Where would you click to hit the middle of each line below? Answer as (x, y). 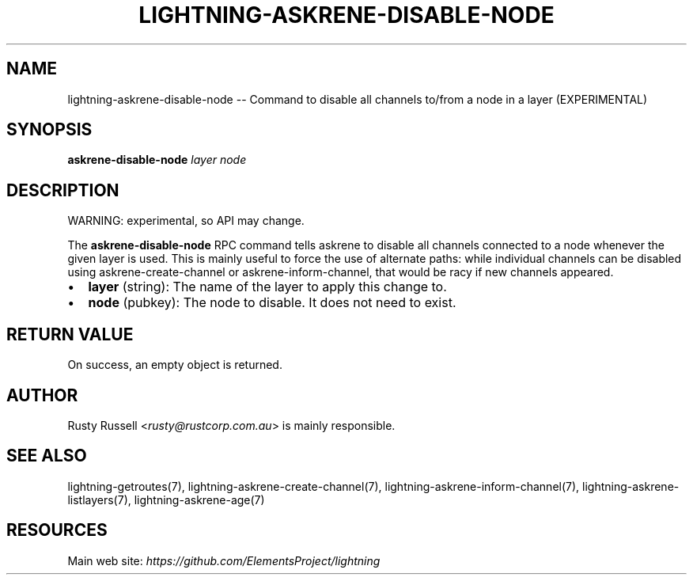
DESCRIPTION (63, 190)
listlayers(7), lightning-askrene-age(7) (166, 499)
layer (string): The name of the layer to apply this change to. (267, 287)
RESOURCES (57, 530)
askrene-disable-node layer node (157, 160)
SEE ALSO (47, 456)
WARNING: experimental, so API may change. (186, 221)
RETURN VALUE (70, 334)
